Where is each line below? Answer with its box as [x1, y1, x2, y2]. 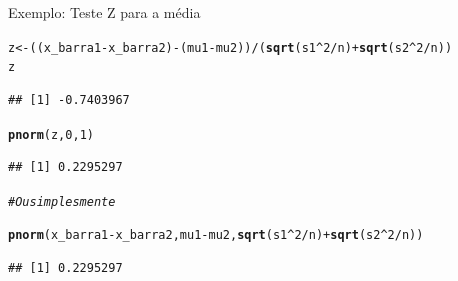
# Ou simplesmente [8, 194, 116, 209]
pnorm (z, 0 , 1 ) [8, 127, 94, 142]
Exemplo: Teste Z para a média [8, 2, 201, 22]
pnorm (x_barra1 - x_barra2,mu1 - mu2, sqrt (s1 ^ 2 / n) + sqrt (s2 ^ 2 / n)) [8, 228, 424, 243]
